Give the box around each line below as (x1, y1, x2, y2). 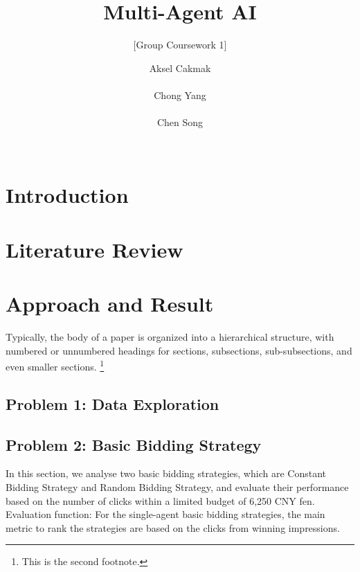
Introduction (6, 181, 129, 209)
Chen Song (156, 115, 204, 129)
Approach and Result (6, 289, 214, 318)
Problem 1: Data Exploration (6, 393, 219, 414)
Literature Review (6, 235, 183, 263)
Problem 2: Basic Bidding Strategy (6, 434, 262, 455)
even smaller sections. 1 (6, 357, 105, 373)
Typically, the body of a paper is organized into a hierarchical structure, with (6, 329, 334, 343)
